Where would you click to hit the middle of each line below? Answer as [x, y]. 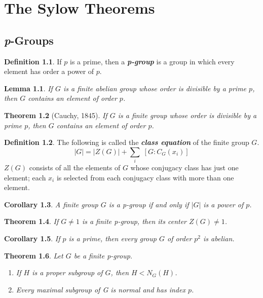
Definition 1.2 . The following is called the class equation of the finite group [127, 142]
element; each [25, 177]
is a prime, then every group [112, 238]
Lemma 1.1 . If [28, 88]
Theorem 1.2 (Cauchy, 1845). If [56, 115]
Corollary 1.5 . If [32, 238]
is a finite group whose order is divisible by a [187, 115]
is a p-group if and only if [149, 204]
